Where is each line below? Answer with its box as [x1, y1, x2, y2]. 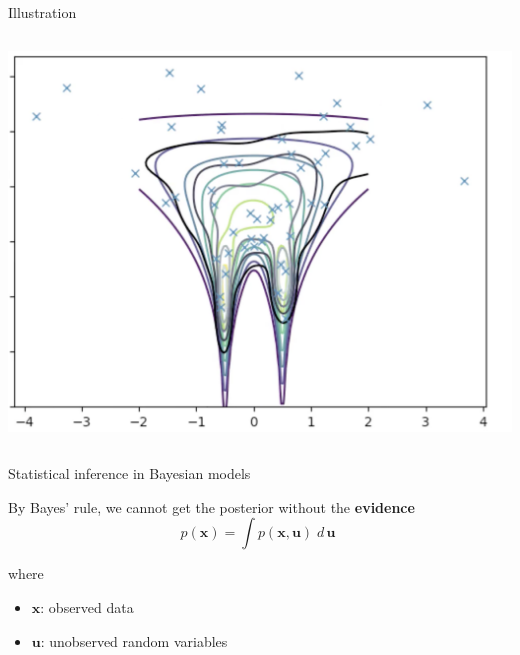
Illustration [8, 2, 77, 22]
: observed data [40, 596, 134, 617]
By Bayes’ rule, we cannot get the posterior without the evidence [8, 496, 415, 517]
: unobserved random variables [40, 630, 228, 651]
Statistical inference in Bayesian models [8, 463, 251, 484]
